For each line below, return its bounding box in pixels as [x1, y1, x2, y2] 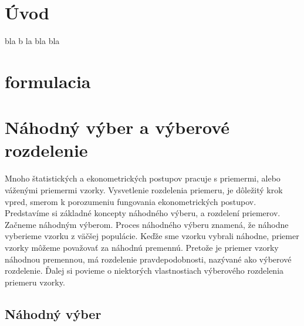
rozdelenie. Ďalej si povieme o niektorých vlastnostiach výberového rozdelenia [5, 264, 284, 277]
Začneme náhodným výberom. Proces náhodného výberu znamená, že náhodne [5, 218, 289, 230]
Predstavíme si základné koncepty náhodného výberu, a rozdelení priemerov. [5, 207, 281, 219]
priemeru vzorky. [5, 275, 65, 288]
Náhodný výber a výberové [5, 115, 230, 139]
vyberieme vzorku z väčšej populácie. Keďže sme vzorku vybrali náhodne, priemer [5, 230, 299, 242]
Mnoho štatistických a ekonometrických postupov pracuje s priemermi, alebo [5, 172, 281, 184]
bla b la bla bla [5, 35, 60, 47]
